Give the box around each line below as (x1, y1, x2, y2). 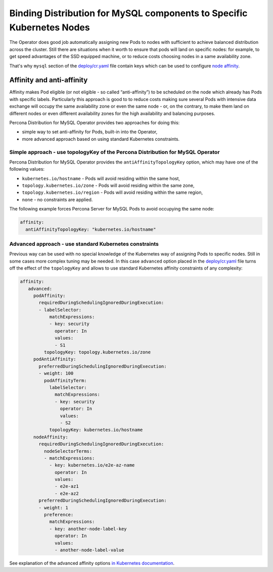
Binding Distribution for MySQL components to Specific (9, 8, 248, 19)
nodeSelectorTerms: (43, 448, 93, 454)
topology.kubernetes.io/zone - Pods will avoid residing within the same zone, (22, 182, 195, 189)
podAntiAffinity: (33, 356, 76, 362)
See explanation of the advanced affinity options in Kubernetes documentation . (9, 560, 174, 566)
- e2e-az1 (55, 484, 79, 489)
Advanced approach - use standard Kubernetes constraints (9, 240, 159, 247)
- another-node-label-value (55, 547, 124, 553)
